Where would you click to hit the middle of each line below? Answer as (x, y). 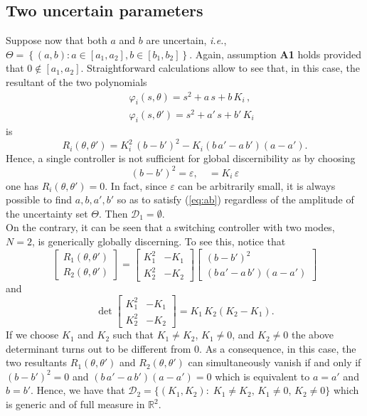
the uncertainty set (47, 213)
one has (22, 185)
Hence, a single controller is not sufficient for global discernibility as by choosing (181, 158)
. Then (113, 213)
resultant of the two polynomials (76, 81)
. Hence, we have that (78, 390)
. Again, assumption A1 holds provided (275, 54)
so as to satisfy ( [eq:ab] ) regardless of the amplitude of (235, 199)
